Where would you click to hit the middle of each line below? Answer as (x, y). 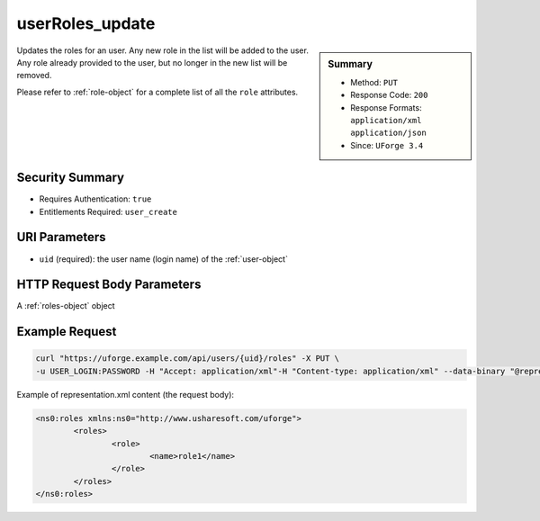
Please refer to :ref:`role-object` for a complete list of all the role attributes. (157, 92)
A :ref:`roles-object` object (66, 306)
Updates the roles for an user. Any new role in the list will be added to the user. (163, 50)
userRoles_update (86, 23)
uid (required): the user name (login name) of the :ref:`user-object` (163, 259)
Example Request (67, 332)
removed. (34, 76)
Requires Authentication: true (95, 199)
